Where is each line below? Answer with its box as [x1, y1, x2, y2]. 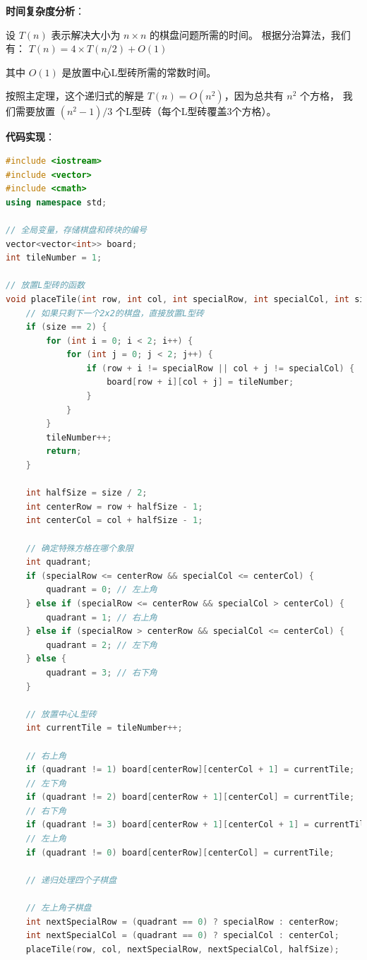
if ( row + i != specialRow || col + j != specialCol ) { [86, 363, 355, 373]
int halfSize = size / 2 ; [25, 488, 148, 498]
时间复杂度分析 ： [6, 4, 85, 18]
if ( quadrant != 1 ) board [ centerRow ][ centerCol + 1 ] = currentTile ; [25, 764, 355, 775]
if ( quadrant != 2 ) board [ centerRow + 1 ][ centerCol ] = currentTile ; [25, 792, 355, 803]
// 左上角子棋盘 [25, 903, 92, 913]
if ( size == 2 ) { [25, 322, 107, 332]
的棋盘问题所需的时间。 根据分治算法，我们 [150, 27, 351, 42]
